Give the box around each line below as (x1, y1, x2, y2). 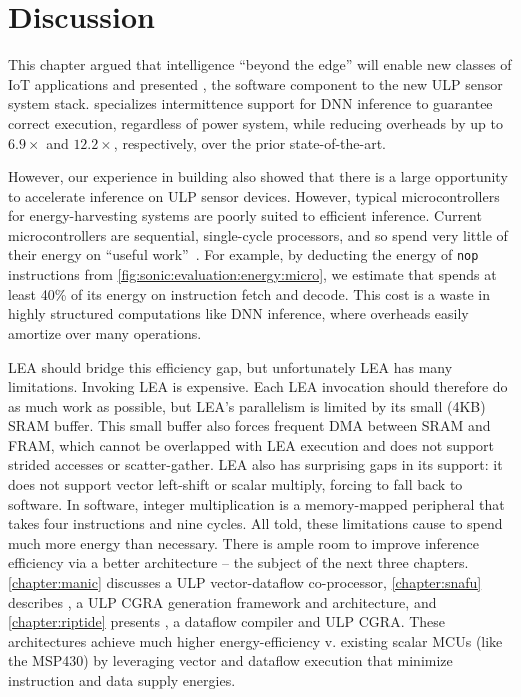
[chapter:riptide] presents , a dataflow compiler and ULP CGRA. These (8, 611, 446, 632)
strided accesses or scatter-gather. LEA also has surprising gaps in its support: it (8, 454, 503, 475)
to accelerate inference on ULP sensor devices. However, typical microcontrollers (8, 185, 500, 206)
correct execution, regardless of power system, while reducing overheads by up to (8, 112, 503, 133)
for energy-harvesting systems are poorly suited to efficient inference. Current (8, 205, 482, 226)
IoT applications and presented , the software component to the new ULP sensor (8, 73, 503, 94)
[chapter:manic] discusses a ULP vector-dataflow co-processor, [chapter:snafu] (8, 572, 482, 593)
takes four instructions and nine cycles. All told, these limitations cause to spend (8, 513, 503, 534)
